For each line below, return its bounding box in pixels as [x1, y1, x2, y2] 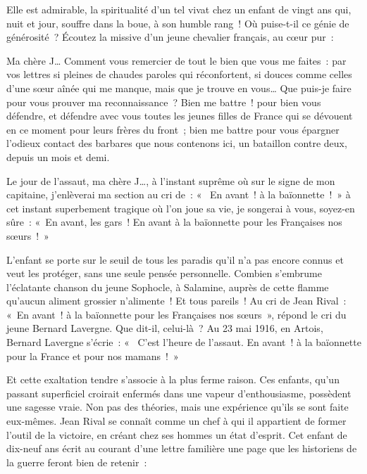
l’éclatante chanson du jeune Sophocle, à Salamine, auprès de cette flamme [6, 279, 329, 294]
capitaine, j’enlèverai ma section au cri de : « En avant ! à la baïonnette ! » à [6, 187, 351, 202]
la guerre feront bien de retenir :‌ [6, 454, 147, 469]
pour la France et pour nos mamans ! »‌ [6, 348, 179, 363]
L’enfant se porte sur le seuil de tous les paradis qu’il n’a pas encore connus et [6, 252, 344, 267]
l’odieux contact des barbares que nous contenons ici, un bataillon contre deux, [6, 136, 347, 150]
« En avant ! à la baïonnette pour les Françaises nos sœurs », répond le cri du [6, 307, 347, 321]
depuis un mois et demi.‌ [6, 149, 110, 164]
